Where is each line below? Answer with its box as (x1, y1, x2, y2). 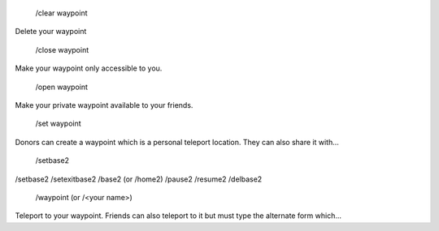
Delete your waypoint (15, 27, 87, 36)
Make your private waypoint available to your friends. (15, 100, 193, 109)
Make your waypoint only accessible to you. (15, 63, 163, 73)
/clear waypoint (35, 8, 88, 18)
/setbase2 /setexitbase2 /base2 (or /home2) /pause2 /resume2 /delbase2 (15, 174, 263, 184)
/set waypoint (35, 118, 81, 129)
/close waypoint (35, 45, 89, 54)
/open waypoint (35, 82, 89, 92)
